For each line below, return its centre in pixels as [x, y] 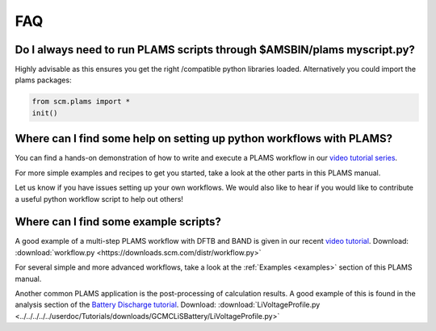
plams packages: [43, 80]
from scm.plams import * [81, 102]
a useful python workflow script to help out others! [99, 199]
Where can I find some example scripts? [118, 222]
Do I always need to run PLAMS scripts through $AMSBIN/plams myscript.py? [215, 50]
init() [45, 113]
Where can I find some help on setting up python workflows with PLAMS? [204, 138]
